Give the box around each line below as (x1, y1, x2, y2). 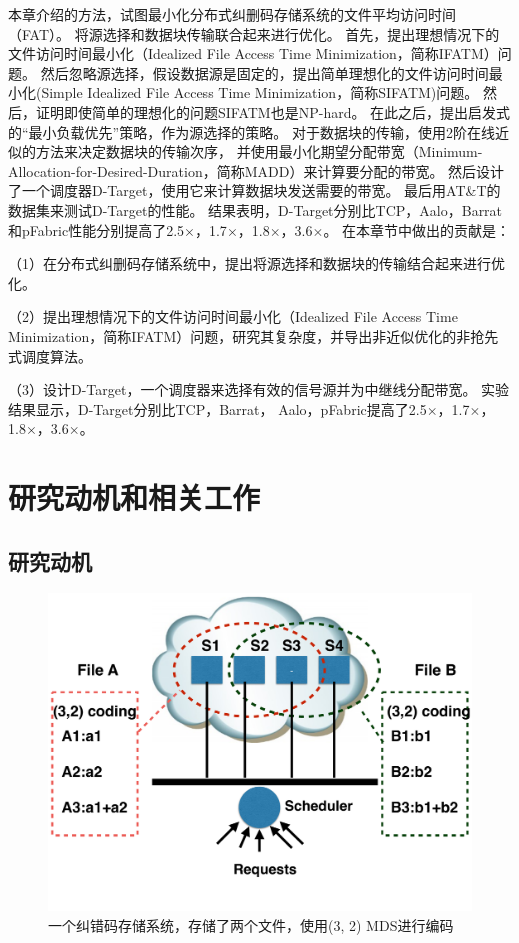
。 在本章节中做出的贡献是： (323, 219, 511, 240)
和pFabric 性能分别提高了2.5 (8, 219, 185, 240)
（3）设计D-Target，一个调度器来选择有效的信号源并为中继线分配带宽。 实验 (8, 379, 510, 400)
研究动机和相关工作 (8, 477, 261, 518)
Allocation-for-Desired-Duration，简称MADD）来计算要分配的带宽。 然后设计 (8, 160, 505, 181)
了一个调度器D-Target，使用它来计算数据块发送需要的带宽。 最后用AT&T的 (8, 180, 501, 201)
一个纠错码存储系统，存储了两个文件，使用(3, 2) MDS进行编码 (48, 914, 454, 935)
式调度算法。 (8, 345, 92, 366)
